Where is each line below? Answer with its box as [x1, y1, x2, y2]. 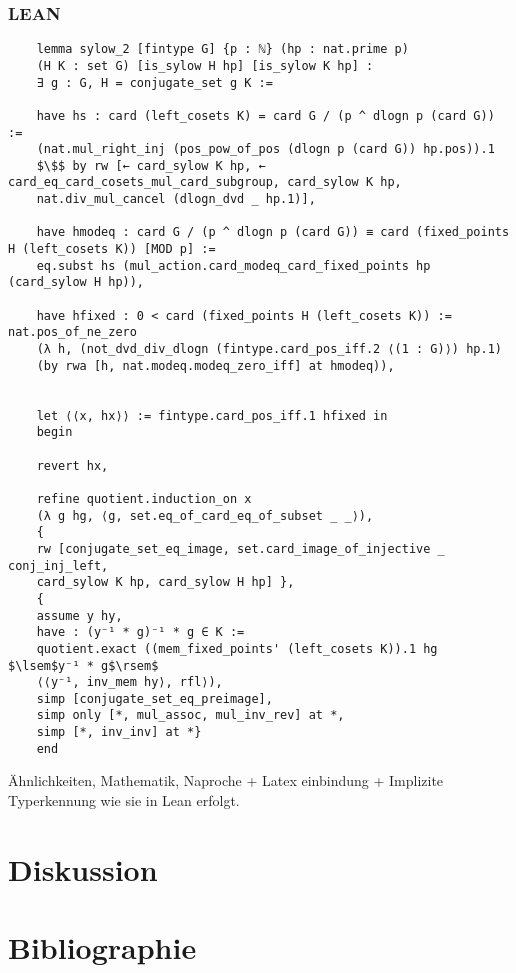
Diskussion [8, 848, 158, 889]
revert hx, [36, 458, 109, 473]
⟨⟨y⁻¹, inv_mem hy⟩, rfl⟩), [36, 675, 223, 690]
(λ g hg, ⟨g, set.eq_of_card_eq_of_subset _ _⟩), [36, 508, 374, 523]
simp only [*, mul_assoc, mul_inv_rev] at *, [36, 708, 345, 723]
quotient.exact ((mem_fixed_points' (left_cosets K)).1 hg [36, 641, 438, 656]
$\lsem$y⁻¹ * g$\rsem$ [8, 658, 159, 673]
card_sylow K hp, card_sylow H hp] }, [36, 575, 295, 590]
